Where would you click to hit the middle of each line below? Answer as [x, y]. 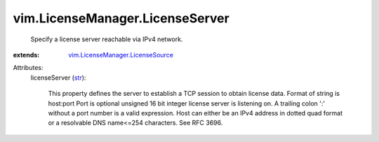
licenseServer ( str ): [58, 78]
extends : [26, 55]
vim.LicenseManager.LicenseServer [121, 18]
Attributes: [28, 68]
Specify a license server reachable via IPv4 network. [107, 39]
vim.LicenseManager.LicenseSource [121, 55]
